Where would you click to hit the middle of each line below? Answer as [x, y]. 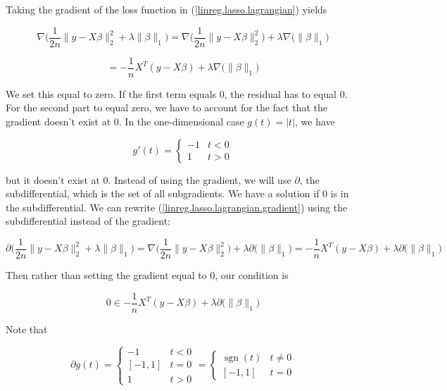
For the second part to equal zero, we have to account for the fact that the [166, 107]
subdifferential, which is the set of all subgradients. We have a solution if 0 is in [177, 193]
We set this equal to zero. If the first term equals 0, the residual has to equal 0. [177, 93]
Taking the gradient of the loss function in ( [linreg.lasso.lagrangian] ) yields [166, 9]
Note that [27, 329]
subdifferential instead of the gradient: [88, 221]
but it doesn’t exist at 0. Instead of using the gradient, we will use [149, 179]
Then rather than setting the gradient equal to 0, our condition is [147, 274]
